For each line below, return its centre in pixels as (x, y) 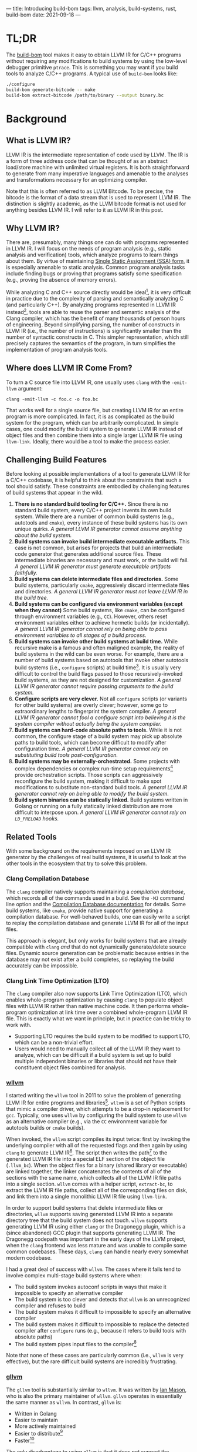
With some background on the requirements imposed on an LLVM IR (89, 851)
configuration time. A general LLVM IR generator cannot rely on (91, 749)
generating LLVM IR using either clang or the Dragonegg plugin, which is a (96, 1226)
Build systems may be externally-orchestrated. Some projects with (97, 761)
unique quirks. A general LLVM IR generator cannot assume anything (98, 529)
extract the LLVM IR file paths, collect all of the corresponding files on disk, (97, 1190)
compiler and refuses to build (50, 1306)
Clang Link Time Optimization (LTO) (58, 980)
